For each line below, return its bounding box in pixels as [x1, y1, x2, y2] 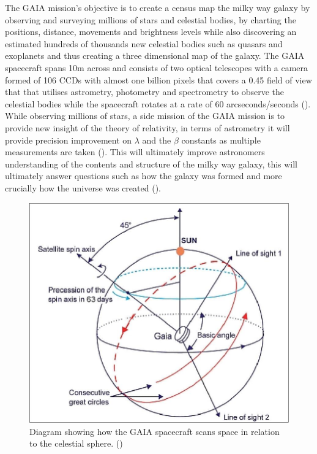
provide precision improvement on [5, 133, 132, 146]
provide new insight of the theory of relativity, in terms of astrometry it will [5, 121, 290, 134]
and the [142, 133, 171, 146]
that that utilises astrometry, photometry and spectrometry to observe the [5, 85, 285, 98]
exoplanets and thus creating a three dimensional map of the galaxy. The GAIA [5, 49, 305, 62]
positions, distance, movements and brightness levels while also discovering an [5, 25, 297, 38]
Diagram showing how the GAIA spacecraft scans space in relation [29, 425, 280, 437]
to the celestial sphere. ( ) [29, 437, 123, 450]
